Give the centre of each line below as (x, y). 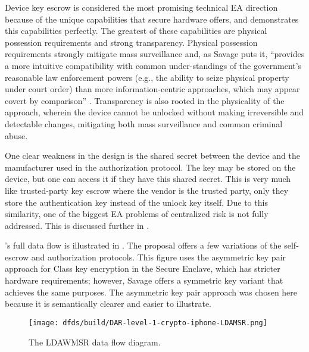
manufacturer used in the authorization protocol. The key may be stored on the (150, 167)
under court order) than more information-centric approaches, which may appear (152, 89)
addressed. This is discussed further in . (77, 225)
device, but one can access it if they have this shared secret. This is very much (148, 179)
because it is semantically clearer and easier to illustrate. (108, 304)
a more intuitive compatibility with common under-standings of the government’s (153, 65)
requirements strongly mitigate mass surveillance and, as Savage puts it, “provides (155, 54)
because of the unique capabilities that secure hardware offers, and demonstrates (152, 19)
